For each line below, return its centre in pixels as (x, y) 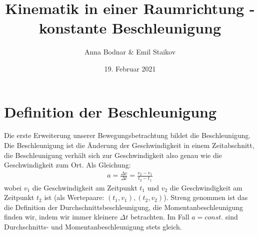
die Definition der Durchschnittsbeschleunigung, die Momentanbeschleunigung (123, 207)
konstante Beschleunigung (130, 28)
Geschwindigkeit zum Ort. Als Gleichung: (67, 165)
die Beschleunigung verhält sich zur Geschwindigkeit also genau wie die (113, 155)
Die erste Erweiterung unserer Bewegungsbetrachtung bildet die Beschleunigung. (127, 135)
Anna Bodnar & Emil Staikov (130, 52)
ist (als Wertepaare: (74, 197)
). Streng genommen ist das (206, 197)
